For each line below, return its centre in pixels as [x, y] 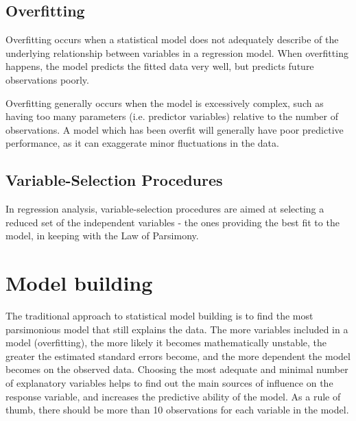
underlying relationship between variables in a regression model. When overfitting [177, 52]
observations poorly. [47, 79]
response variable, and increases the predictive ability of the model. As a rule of [173, 396]
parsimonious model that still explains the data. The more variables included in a [177, 329]
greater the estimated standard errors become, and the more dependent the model [178, 356]
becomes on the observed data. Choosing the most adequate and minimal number [177, 369]
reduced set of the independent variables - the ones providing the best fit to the [173, 222]
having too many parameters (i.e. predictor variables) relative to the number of [172, 116]
